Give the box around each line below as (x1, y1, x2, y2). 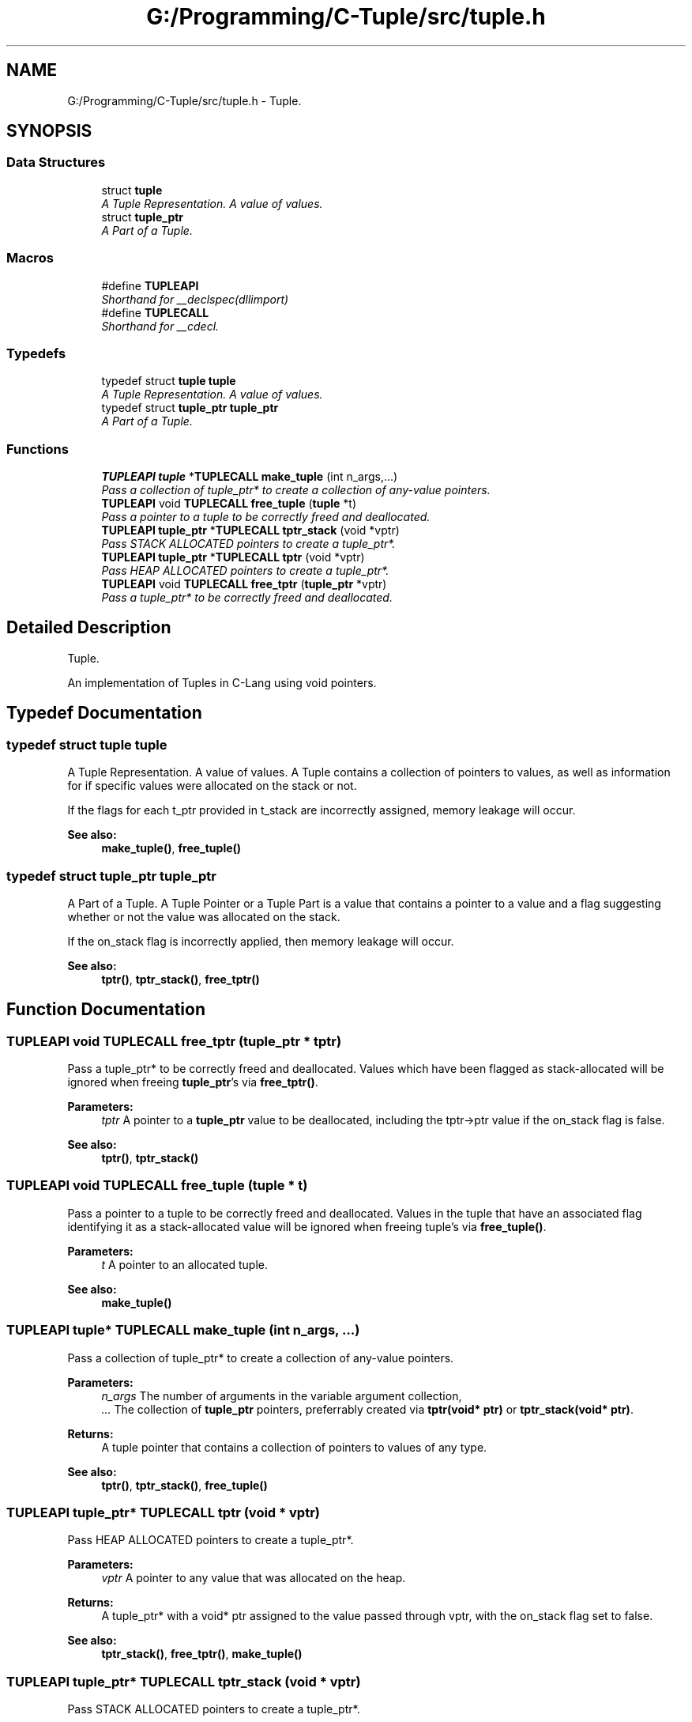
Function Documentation (6, 999, 205, 1020)
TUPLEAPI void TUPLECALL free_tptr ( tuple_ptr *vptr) (101, 577, 387, 591)
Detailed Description (6, 617, 171, 638)
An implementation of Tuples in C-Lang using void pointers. (67, 675, 377, 689)
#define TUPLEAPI (101, 278, 199, 293)
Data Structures (6, 154, 106, 171)
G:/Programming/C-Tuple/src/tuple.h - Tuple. (67, 93, 302, 108)
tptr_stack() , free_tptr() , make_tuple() (101, 1647, 303, 1661)
